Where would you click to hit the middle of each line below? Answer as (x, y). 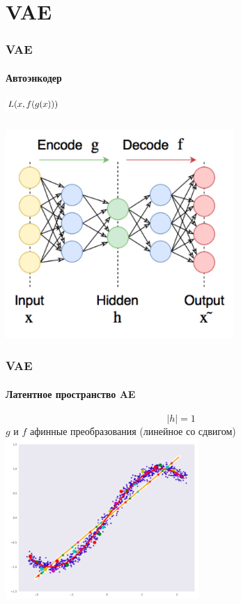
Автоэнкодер (34, 77)
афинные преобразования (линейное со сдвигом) (133, 430)
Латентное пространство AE (71, 393)
